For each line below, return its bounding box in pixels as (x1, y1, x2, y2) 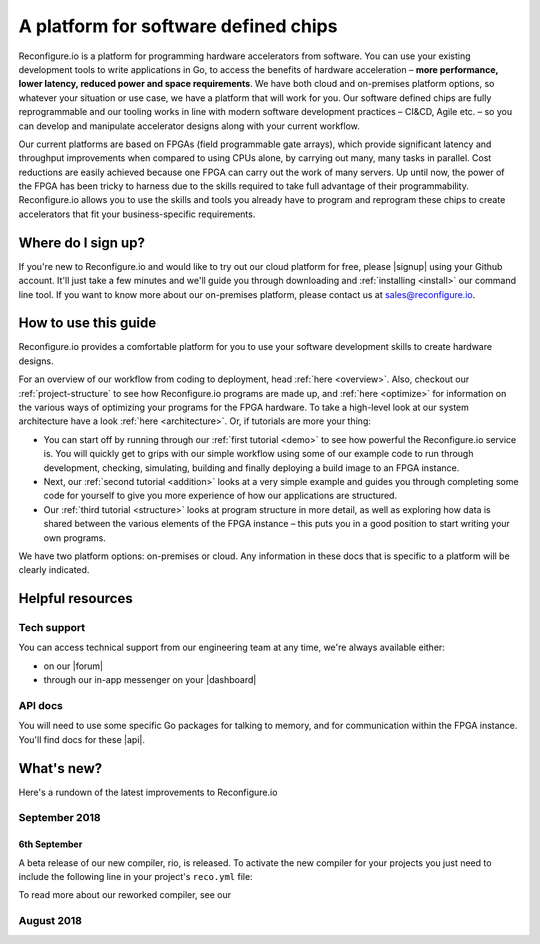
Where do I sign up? (18, 234, 145, 251)
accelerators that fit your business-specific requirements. (18, 208, 256, 220)
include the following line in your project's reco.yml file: (18, 871, 254, 883)
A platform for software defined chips (18, 15, 338, 37)
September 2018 (18, 811, 101, 825)
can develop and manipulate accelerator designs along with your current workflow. (18, 120, 360, 132)
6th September (18, 838, 83, 850)
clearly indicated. (18, 564, 90, 576)
